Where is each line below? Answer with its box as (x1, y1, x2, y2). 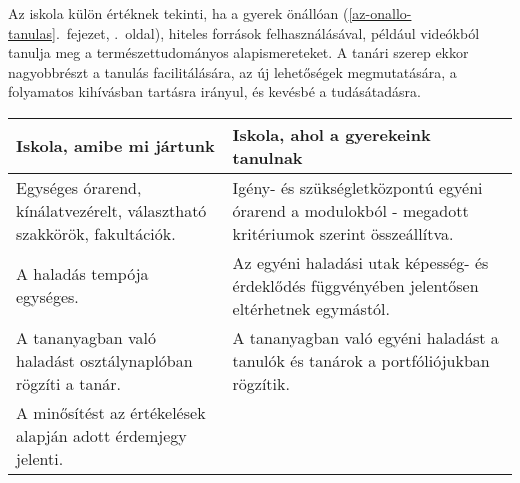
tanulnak (232, 145, 303, 169)
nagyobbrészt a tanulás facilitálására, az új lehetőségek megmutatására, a (8, 61, 457, 82)
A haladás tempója (16, 262, 149, 286)
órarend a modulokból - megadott (232, 198, 469, 222)
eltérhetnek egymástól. (232, 296, 391, 320)
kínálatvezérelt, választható (16, 198, 207, 222)
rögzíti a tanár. (16, 371, 121, 395)
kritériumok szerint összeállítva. (232, 221, 454, 245)
